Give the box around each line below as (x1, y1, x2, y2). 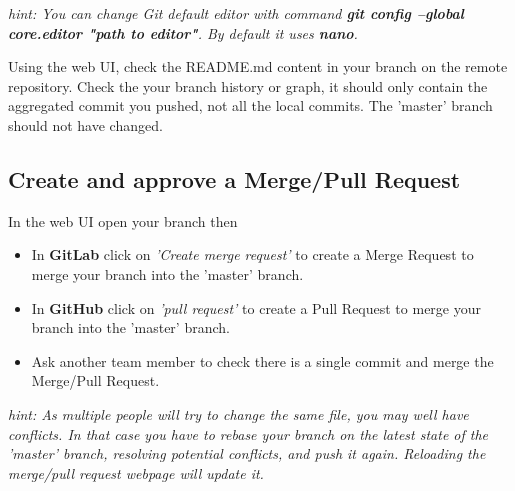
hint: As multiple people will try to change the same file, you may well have (8, 403, 469, 424)
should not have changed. (8, 114, 163, 135)
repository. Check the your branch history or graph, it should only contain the (8, 75, 488, 96)
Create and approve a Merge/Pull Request (8, 163, 461, 194)
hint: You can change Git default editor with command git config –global (8, 3, 464, 23)
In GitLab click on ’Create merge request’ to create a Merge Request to (31, 244, 474, 265)
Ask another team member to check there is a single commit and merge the (31, 350, 494, 371)
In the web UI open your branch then (8, 210, 238, 231)
